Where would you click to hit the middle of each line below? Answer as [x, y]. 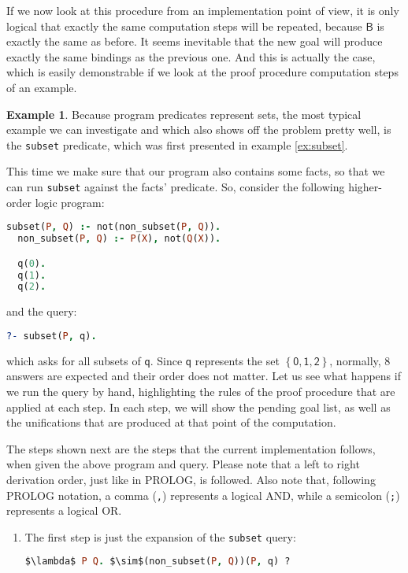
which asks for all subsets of [74, 360]
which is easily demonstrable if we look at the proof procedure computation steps [202, 72]
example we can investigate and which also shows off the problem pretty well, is [199, 129]
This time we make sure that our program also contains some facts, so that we [196, 171]
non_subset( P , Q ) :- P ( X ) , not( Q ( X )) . [119, 239]
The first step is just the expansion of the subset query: [160, 536]
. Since [166, 360]
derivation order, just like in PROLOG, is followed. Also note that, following [191, 479]
